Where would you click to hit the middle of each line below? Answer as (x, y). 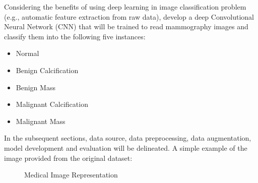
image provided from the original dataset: (68, 158)
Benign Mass (36, 87)
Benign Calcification (47, 70)
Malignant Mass (41, 121)
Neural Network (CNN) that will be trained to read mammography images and (126, 26)
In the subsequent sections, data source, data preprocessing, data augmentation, (128, 138)
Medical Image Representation (71, 175)
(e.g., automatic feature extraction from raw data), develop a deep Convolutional (129, 16)
